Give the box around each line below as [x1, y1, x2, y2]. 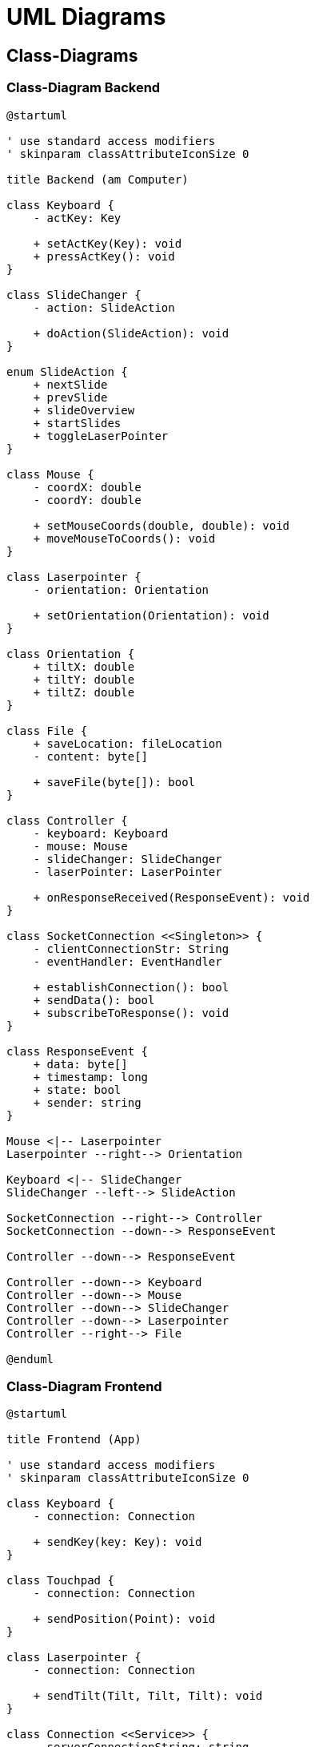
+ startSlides [33, 416, 122, 430]
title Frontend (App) [6, 1433, 142, 1446]
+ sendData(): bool [33, 993, 155, 1007]
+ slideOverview [33, 403, 135, 417]
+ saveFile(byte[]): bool [33, 775, 196, 789]
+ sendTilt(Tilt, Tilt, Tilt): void [33, 1689, 263, 1703]
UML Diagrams [6, 3, 166, 30]
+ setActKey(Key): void [33, 236, 182, 250]
